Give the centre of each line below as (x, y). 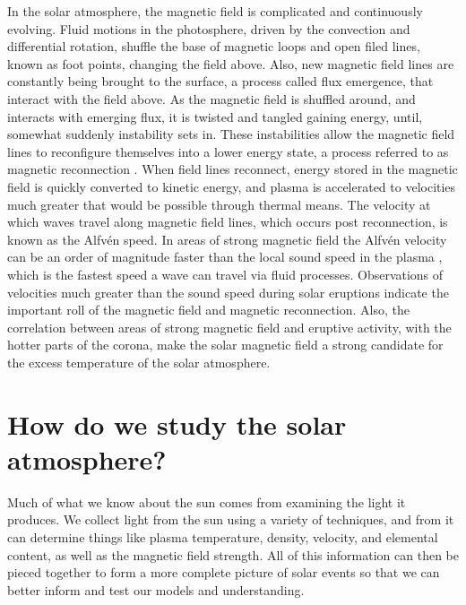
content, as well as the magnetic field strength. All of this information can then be (233, 554)
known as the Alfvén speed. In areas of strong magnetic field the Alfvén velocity (227, 239)
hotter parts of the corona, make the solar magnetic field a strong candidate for (225, 345)
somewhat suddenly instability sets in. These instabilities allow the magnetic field (231, 134)
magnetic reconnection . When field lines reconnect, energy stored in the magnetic (233, 169)
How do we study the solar (177, 423)
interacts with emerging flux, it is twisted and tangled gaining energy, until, (215, 116)
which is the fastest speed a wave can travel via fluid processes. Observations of (225, 274)
